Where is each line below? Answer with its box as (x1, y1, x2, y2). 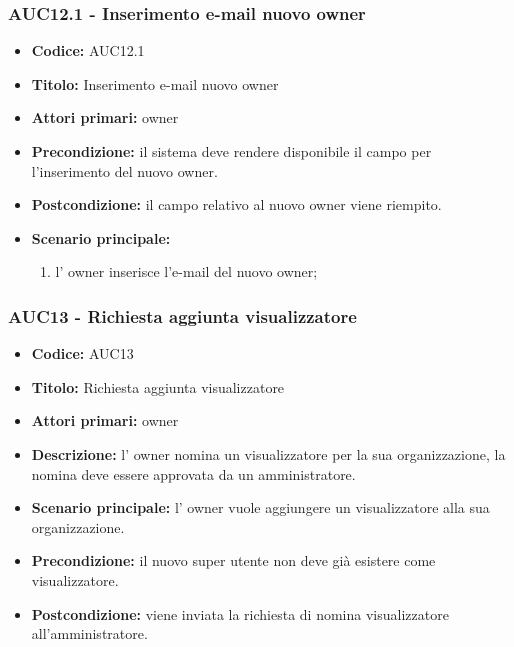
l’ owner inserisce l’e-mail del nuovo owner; (55, 261, 318, 282)
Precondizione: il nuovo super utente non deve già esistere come (31, 550, 436, 571)
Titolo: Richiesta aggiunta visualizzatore (31, 376, 285, 397)
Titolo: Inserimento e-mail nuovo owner (31, 73, 279, 94)
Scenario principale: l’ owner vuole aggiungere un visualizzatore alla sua (31, 497, 490, 518)
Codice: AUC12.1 (31, 40, 145, 61)
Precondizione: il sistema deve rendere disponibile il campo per (31, 141, 432, 161)
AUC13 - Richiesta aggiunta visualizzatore (8, 303, 357, 328)
